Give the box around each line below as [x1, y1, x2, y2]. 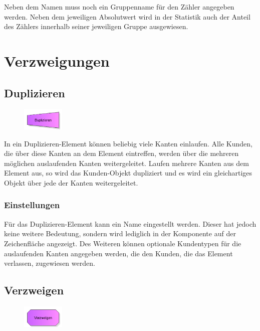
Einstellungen [4, 199, 60, 211]
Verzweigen [4, 282, 64, 298]
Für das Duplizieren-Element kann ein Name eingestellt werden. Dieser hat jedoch [4, 218, 256, 229]
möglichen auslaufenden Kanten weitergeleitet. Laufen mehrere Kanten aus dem [4, 157, 249, 168]
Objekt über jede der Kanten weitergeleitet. [4, 177, 138, 188]
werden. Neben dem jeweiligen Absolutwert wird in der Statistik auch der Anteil [4, 11, 250, 22]
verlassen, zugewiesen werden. [4, 258, 95, 268]
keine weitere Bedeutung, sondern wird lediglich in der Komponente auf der [4, 228, 236, 239]
